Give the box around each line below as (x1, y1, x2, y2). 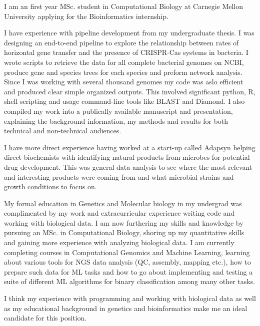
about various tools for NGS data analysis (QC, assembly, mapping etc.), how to (4, 257, 251, 267)
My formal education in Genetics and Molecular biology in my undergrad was (4, 198, 242, 208)
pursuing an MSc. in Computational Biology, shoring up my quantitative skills (4, 227, 244, 238)
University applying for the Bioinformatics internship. (4, 10, 168, 21)
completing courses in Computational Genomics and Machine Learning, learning (4, 247, 250, 257)
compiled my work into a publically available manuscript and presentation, (4, 105, 233, 116)
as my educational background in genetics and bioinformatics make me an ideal (4, 303, 247, 313)
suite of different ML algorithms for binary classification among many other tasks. (4, 276, 255, 287)
